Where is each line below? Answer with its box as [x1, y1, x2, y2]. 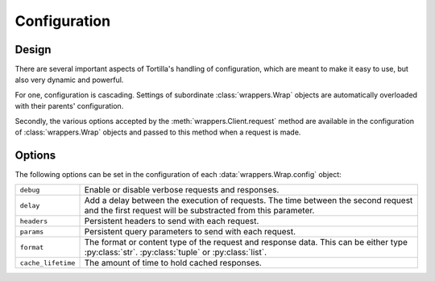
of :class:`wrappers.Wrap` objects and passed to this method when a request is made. [14, 127, 301, 137]
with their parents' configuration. [14, 101, 124, 111]
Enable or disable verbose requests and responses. [84, 184, 280, 196]
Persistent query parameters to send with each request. [84, 226, 296, 238]
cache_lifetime [19, 258, 76, 267]
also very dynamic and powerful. [14, 75, 124, 85]
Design [14, 43, 52, 56]
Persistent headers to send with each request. [84, 216, 259, 227]
